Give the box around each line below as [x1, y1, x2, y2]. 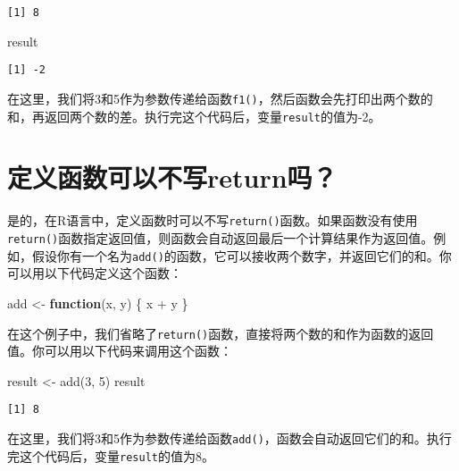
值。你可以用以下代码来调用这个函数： [7, 341, 232, 360]
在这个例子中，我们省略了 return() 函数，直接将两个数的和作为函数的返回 [7, 324, 434, 342]
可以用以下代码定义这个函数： [7, 264, 182, 282]
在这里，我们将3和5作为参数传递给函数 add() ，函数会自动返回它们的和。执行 [7, 429, 452, 447]
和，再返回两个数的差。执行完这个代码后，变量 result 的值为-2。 [7, 106, 381, 125]
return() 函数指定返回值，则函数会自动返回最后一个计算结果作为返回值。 [7, 229, 434, 247]
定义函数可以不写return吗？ [7, 159, 338, 196]
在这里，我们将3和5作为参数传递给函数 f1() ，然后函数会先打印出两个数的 [7, 88, 433, 107]
